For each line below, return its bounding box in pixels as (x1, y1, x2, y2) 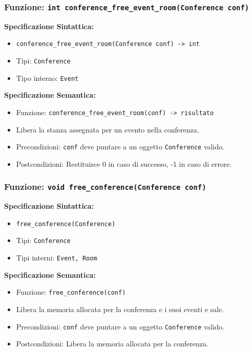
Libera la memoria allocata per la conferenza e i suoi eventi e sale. (16, 304, 224, 315)
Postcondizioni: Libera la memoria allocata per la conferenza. (16, 338, 208, 349)
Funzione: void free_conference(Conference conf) (4, 180, 206, 193)
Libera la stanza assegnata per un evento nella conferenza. (16, 124, 199, 135)
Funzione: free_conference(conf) (16, 287, 126, 297)
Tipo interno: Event (16, 72, 79, 83)
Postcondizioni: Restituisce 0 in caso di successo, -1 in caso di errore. (16, 158, 232, 169)
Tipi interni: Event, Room (16, 252, 97, 263)
